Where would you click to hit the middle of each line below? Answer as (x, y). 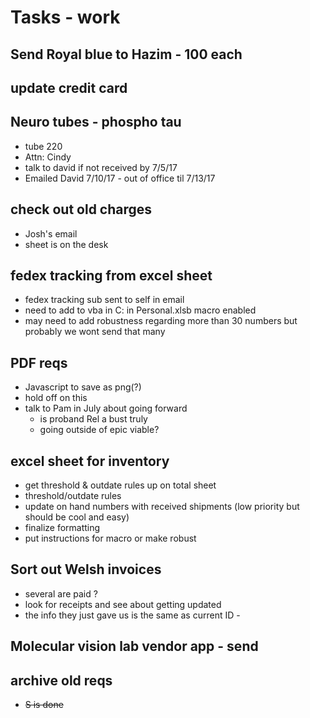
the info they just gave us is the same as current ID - (132, 615)
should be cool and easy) (77, 517)
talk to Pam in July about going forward (106, 408)
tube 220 (43, 146)
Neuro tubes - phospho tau (96, 122)
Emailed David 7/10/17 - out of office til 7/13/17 (120, 178)
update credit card (69, 87)
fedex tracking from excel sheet (111, 275)
